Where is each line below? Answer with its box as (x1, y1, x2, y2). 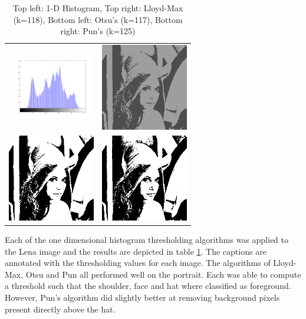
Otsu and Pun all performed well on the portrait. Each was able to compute (25, 268, 301, 280)
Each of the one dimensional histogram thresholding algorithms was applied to (5, 233, 288, 245)
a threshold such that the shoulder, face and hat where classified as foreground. (5, 279, 291, 292)
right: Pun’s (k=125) (60, 25, 136, 37)
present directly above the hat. (5, 302, 116, 315)
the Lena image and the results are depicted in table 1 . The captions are (5, 245, 266, 257)
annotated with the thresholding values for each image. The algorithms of (5, 256, 271, 269)
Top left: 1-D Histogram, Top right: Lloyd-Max (12, 2, 183, 14)
